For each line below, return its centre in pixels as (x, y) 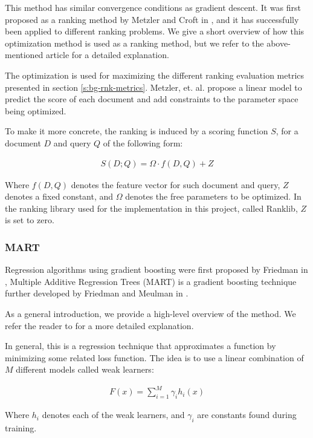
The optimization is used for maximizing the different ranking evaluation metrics (155, 75)
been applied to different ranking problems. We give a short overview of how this (155, 31)
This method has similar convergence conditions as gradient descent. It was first (153, 7)
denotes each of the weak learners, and (113, 415)
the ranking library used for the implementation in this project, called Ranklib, (151, 208)
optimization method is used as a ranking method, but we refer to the (134, 43)
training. (21, 428)
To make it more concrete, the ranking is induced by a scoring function (137, 131)
